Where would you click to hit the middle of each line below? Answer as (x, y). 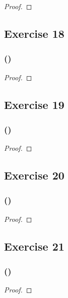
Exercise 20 (34, 175)
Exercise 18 (34, 33)
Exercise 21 (34, 246)
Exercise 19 (34, 104)
